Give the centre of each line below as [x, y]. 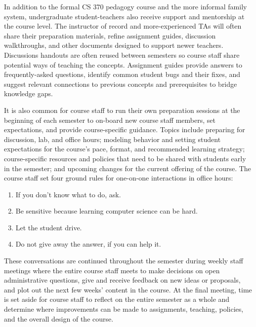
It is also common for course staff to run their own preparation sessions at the [122, 110]
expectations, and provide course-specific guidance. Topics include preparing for [125, 129]
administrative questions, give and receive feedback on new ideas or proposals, [122, 280]
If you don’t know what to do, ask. [68, 194]
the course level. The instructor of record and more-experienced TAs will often [123, 26]
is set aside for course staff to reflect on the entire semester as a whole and [117, 299]
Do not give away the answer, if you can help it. [88, 244]
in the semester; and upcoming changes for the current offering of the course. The [128, 168]
